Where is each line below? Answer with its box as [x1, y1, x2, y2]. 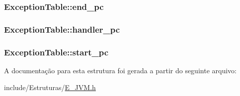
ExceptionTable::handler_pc [4, 23, 120, 35]
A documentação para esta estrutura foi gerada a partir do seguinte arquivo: [4, 65, 237, 75]
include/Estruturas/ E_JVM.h [4, 82, 96, 92]
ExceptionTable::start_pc [4, 46, 109, 58]
